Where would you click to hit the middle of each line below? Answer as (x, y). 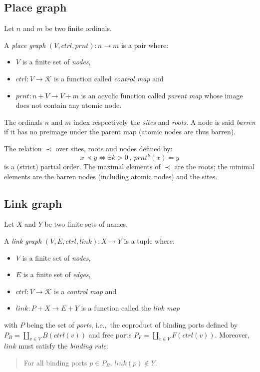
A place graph (25, 45)
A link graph (23, 241)
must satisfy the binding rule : (63, 346)
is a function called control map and (109, 78)
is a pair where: (145, 45)
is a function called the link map (130, 308)
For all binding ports (55, 362)
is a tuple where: (149, 241)
